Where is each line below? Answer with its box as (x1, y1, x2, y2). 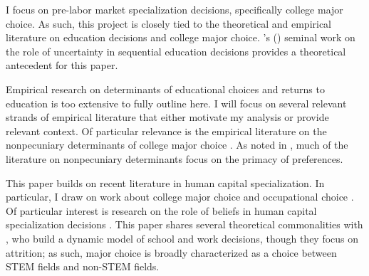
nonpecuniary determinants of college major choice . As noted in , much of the (6, 137, 348, 152)
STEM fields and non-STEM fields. (6, 259, 160, 274)
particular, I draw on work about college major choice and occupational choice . (6, 189, 354, 204)
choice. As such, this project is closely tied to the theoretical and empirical (6, 16, 332, 31)
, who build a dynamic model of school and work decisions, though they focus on (6, 230, 359, 245)
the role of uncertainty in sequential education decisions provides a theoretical (6, 43, 346, 58)
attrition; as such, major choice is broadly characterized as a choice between (6, 245, 337, 260)
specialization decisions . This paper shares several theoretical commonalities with (6, 217, 363, 232)
